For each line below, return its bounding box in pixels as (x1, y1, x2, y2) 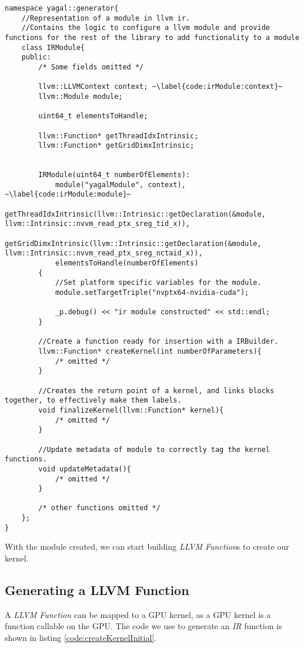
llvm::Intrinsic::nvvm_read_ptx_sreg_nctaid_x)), (5, 249, 203, 258)
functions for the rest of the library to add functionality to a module (5, 33, 300, 42)
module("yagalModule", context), (55, 180, 186, 189)
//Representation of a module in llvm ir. (21, 14, 190, 22)
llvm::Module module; (38, 92, 123, 101)
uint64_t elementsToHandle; (38, 112, 148, 121)
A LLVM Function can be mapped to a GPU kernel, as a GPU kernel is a (5, 608, 271, 620)
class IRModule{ (21, 43, 85, 52)
